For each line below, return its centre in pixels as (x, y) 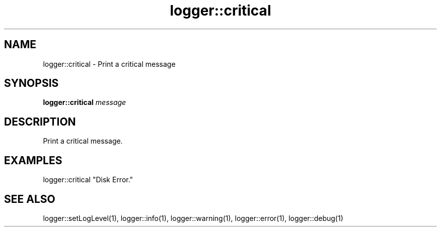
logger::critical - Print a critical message (109, 64)
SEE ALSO (30, 199)
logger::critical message (85, 102)
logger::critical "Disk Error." (88, 180)
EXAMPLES (33, 160)
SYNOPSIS (31, 83)
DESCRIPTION (40, 122)
